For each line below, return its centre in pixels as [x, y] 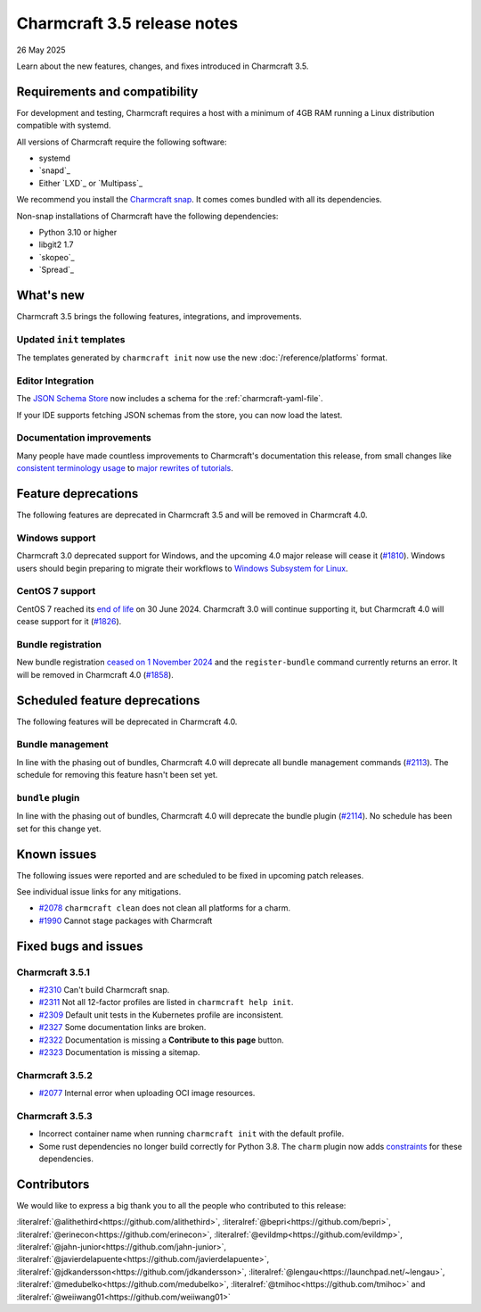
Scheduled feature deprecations [108, 700]
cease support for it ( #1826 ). [69, 622]
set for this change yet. [59, 829]
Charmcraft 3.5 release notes [127, 23]
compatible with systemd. [64, 126]
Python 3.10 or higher [78, 232]
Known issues [57, 854]
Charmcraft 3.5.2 [54, 1075]
